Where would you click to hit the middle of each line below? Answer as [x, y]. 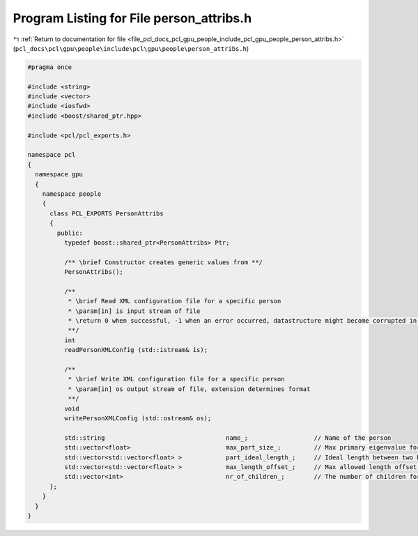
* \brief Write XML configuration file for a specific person [176, 379]
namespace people [72, 194]
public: [70, 233]
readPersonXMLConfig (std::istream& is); [136, 350]
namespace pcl [52, 155]
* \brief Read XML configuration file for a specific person [175, 301]
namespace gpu [59, 175]
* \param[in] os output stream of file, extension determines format [189, 389]
